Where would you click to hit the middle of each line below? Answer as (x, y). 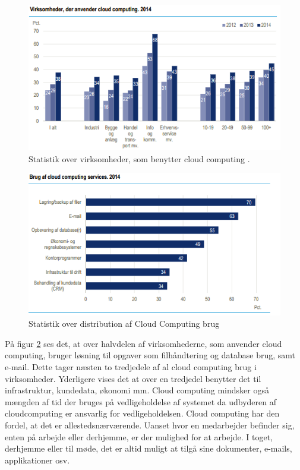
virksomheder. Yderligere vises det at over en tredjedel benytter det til (133, 378)
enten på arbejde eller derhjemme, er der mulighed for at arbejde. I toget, (139, 436)
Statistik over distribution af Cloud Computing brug (124, 324)
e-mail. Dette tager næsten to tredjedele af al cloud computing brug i (131, 366)
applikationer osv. (37, 460)
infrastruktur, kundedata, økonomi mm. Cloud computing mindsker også (137, 390)
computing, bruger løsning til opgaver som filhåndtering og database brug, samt (150, 355)
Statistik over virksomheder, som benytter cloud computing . (139, 158)
